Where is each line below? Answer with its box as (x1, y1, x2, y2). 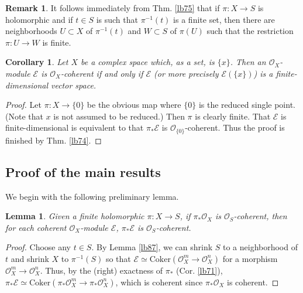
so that (105, 252, 131, 264)
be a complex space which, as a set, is (81, 56, 215, 68)
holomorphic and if (5, 13, 73, 25)
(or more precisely (154, 67, 219, 79)
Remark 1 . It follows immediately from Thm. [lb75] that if (5, 2, 220, 13)
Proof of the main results (5, 162, 161, 180)
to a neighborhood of (222, 241, 298, 253)
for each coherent (5, 221, 67, 233)
